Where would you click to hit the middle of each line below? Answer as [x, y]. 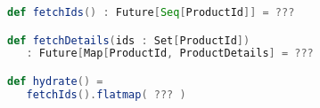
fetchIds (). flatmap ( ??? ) [106, 94]
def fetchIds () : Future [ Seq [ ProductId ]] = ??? [151, 12]
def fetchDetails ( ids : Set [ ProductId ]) [129, 40]
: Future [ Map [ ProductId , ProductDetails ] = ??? [170, 54]
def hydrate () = [55, 81]
